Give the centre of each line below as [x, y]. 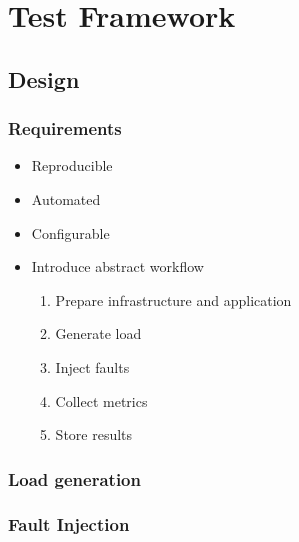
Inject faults [92, 366]
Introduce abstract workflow [117, 266]
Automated [66, 198]
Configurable [70, 232]
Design [44, 78]
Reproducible [72, 165]
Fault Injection [69, 524]
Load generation [74, 478]
